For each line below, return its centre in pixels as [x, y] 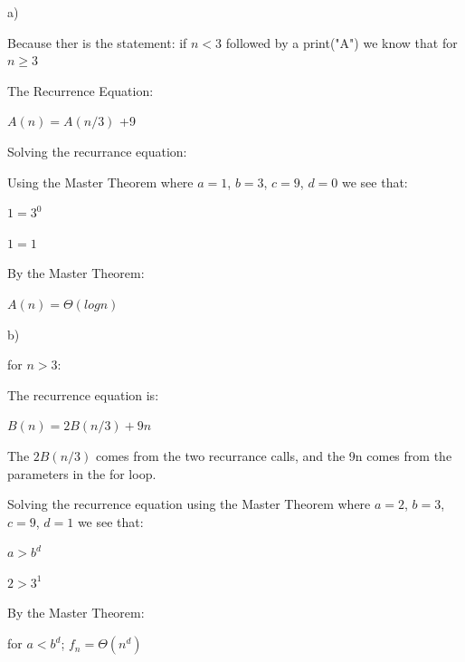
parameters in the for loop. [82, 473]
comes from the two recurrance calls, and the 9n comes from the [274, 455]
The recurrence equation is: [83, 394]
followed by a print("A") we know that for [342, 42]
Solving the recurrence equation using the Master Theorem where [189, 504]
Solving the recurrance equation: [97, 151]
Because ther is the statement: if [97, 42]
